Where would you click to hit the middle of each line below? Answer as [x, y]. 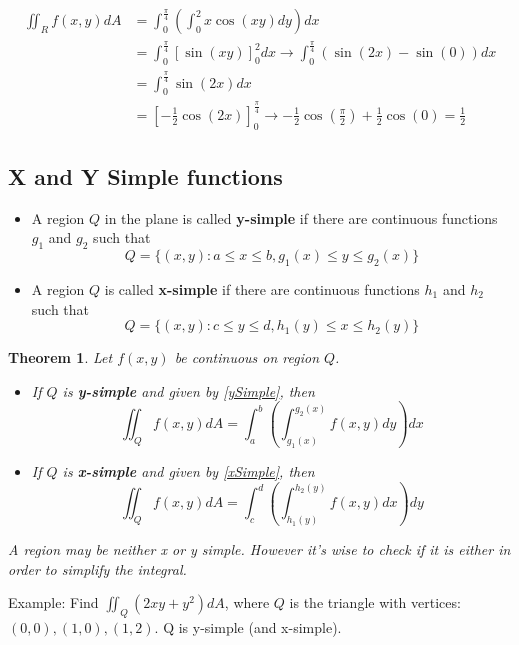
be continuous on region [247, 357]
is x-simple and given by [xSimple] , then [188, 470]
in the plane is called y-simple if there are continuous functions [301, 217]
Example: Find [53, 602]
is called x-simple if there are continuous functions [262, 288]
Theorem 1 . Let [60, 357]
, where [247, 602]
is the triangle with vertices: [375, 602]
